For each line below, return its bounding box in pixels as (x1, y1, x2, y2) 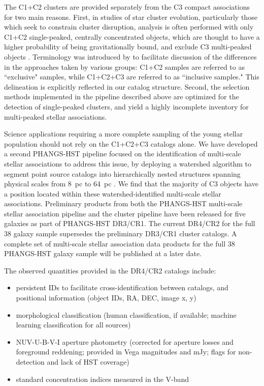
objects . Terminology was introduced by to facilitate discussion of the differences (4, 51, 257, 62)
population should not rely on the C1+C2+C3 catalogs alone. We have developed (4, 138, 258, 149)
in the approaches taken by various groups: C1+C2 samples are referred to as (4, 61, 245, 72)
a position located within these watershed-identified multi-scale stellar (4, 188, 221, 199)
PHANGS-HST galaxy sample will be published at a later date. (4, 248, 202, 259)
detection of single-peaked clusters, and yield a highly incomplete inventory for (4, 101, 249, 112)
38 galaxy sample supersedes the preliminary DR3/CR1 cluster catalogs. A (4, 228, 237, 239)
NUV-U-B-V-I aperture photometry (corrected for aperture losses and (16, 336, 234, 347)
